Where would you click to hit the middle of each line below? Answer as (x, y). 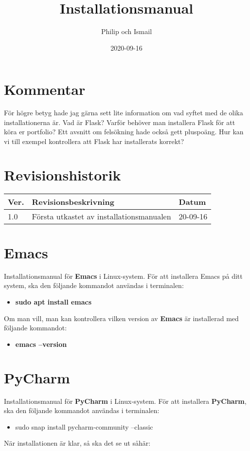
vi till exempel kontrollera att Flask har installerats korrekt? (94, 141)
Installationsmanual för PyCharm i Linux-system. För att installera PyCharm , (125, 401)
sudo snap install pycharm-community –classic (84, 426)
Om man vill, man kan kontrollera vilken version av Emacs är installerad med (121, 318)
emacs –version (41, 344)
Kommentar (45, 89)
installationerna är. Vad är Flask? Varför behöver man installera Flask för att (120, 122)
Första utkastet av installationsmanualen (101, 216)
